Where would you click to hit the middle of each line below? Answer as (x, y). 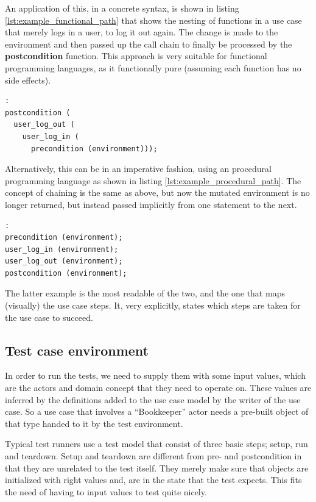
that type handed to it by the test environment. (94, 423)
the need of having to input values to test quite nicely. (106, 491)
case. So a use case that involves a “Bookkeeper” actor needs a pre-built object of (157, 411)
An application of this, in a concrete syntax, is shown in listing (122, 8)
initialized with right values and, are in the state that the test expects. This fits (153, 480)
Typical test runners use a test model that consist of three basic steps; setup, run (156, 444)
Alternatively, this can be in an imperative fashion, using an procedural (138, 169)
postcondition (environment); (66, 273)
